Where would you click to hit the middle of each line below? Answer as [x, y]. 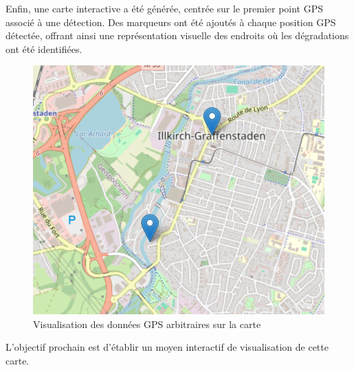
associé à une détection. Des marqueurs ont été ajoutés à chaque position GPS [171, 22]
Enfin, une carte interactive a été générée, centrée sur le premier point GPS [165, 8]
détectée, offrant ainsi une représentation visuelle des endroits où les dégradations [177, 35]
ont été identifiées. [44, 48]
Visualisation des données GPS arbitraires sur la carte [147, 324]
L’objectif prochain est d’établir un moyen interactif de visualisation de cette [167, 347]
